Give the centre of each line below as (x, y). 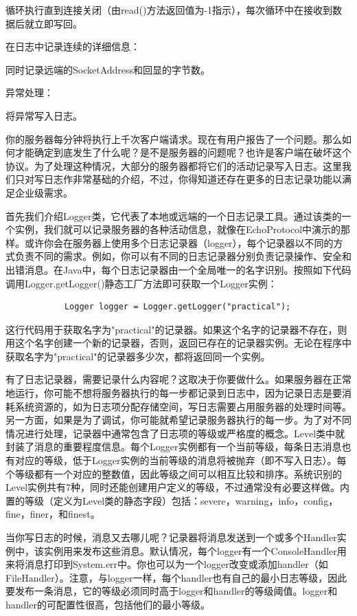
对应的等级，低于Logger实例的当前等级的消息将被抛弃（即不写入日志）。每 (181, 460)
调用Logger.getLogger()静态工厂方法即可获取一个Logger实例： (141, 283)
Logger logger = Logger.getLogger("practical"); (177, 307)
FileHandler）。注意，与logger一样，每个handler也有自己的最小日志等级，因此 (176, 577)
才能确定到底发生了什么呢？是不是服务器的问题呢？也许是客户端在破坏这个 (183, 152)
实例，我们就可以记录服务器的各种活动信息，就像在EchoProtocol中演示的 (178, 229)
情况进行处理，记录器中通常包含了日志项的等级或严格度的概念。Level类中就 (175, 433)
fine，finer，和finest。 (53, 514)
